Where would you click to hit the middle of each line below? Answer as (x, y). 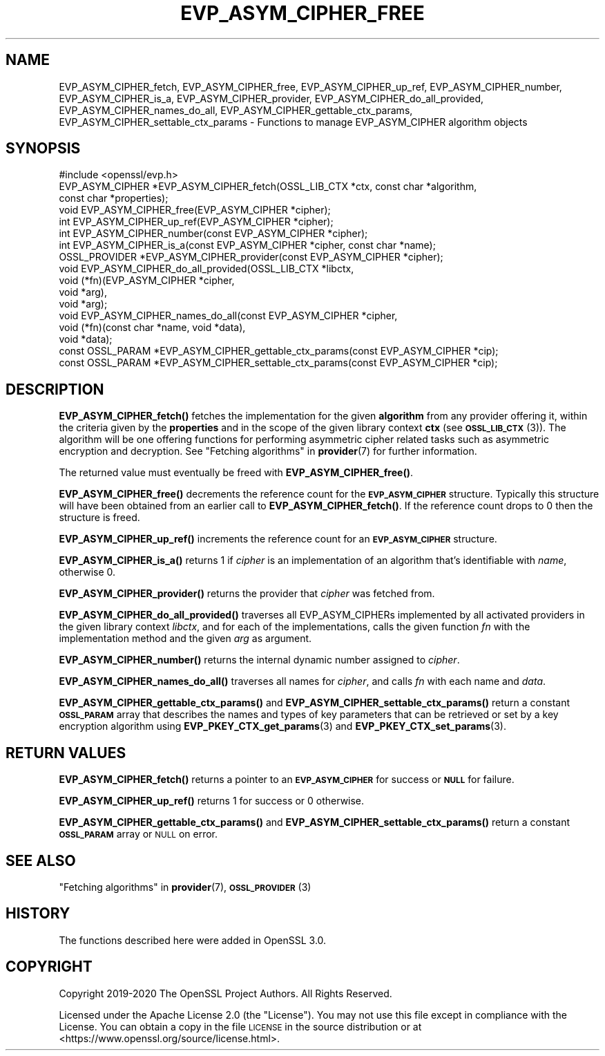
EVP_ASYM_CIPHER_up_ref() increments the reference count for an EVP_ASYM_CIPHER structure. (278, 539)
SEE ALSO (41, 860)
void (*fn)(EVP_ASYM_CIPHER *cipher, (147, 281)
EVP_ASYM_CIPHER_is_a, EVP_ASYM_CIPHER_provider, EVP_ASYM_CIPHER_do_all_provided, (271, 98)
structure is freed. (99, 518)
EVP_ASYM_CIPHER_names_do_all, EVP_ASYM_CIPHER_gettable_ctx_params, (236, 110)
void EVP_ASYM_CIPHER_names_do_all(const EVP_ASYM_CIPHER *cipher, (228, 316)
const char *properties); (114, 198)
